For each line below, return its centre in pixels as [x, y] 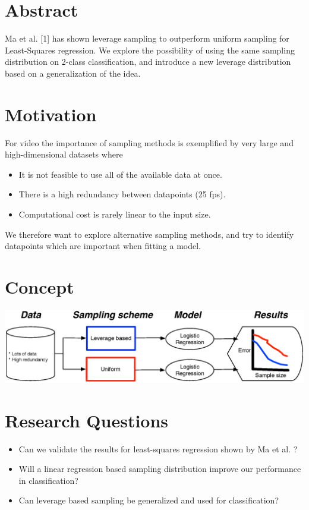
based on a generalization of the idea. [73, 73]
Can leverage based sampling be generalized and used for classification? [149, 500]
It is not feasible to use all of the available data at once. [120, 174]
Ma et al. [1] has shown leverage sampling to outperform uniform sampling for [147, 38]
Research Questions [87, 420]
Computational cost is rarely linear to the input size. [115, 214]
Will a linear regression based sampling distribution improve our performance [160, 469]
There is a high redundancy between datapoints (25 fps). [122, 194]
